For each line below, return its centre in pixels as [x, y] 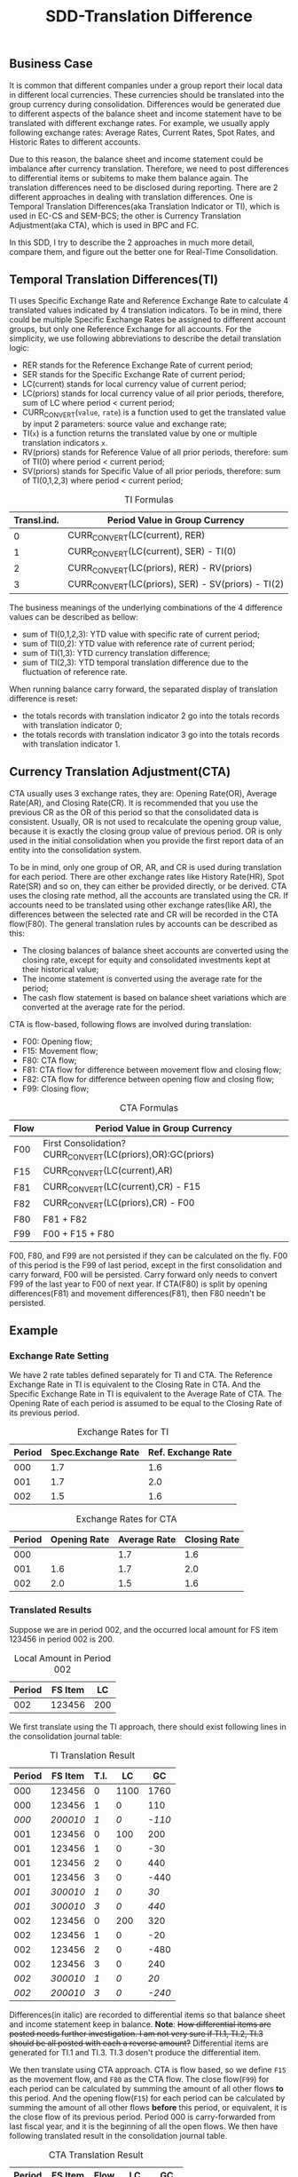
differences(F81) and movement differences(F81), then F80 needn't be [137, 1293]
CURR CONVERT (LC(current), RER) [137, 536]
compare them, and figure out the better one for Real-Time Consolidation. [144, 251]
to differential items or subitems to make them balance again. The [129, 178]
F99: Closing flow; [55, 1088]
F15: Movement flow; [60, 1050]
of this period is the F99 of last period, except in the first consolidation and [145, 1265]
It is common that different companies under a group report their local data [146, 85]
